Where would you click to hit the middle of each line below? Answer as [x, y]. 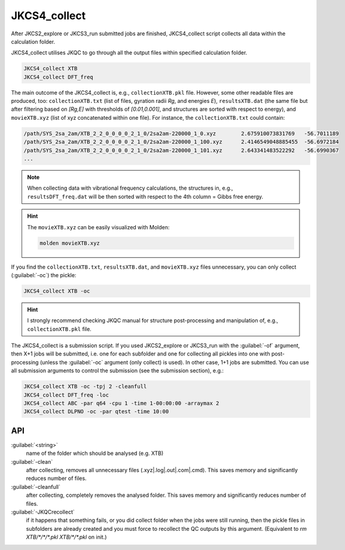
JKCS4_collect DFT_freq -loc [66, 395]
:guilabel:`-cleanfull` [36, 487]
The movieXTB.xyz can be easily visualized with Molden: [98, 227]
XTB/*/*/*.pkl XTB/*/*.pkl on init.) [66, 537]
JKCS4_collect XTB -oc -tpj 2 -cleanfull [85, 387]
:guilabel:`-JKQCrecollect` [43, 512]
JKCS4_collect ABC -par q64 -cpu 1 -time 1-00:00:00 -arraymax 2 [121, 403]
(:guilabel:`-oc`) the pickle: [44, 275]
